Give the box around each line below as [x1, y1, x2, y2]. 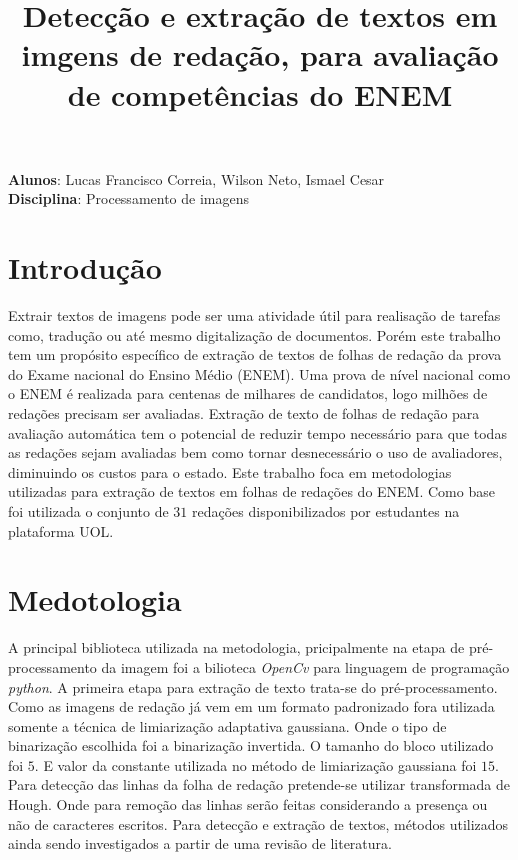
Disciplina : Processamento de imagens [8, 188, 249, 209]
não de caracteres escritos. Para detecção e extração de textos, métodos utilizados [8, 813, 509, 834]
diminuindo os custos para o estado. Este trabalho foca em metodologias [8, 461, 452, 482]
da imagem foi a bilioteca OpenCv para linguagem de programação [101, 656, 510, 677]
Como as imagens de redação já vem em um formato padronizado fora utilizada [8, 696, 495, 717]
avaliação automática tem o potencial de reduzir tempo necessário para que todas [8, 422, 507, 443]
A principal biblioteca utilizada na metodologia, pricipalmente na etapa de [8, 637, 465, 658]
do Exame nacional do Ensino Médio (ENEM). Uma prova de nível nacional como [8, 363, 511, 384]
